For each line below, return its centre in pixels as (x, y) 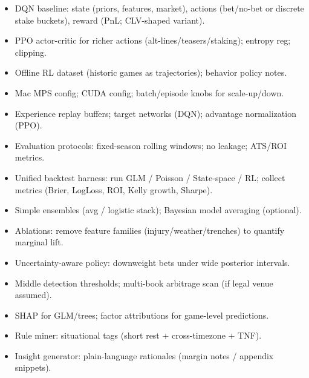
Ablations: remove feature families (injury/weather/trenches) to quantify (150, 230)
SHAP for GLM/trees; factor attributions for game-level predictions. (142, 315)
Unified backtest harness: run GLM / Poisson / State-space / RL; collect (150, 177)
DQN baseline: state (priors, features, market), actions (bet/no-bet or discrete (159, 8)
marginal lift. (39, 242)
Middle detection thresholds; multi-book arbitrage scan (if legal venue (144, 283)
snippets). (33, 367)
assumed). (33, 295)
